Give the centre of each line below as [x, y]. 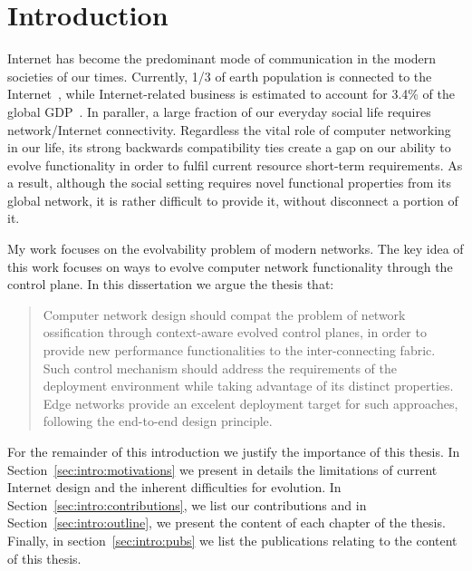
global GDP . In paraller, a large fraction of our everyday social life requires [219, 111]
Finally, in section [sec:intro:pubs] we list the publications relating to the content [232, 540]
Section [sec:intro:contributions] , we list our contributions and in [187, 504]
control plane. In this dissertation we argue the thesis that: [171, 284]
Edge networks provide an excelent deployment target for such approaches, [250, 403]
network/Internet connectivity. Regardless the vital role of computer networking [229, 129]
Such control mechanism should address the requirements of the [220, 368]
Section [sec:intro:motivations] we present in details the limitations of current [222, 469]
